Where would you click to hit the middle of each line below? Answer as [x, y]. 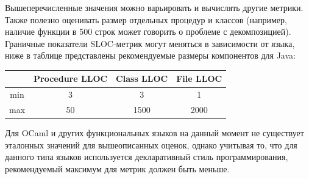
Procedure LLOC [71, 79]
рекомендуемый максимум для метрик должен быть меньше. [117, 169]
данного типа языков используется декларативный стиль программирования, [147, 157]
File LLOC [199, 79]
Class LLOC [142, 79]
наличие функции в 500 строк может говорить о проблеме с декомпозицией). [148, 31]
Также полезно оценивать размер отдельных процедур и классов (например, [146, 19]
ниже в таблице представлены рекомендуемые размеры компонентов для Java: [150, 55]
